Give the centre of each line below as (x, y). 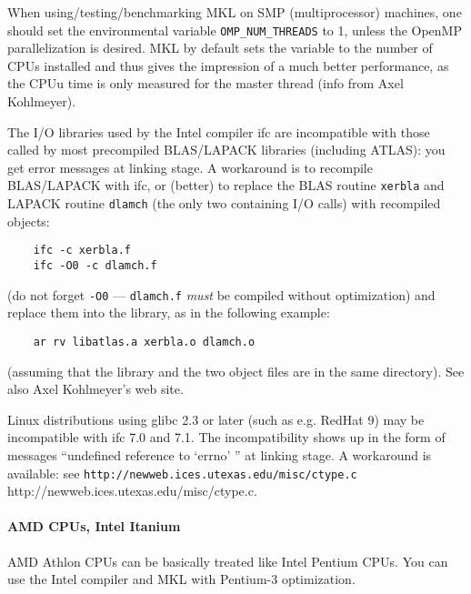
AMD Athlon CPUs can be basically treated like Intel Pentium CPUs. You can (228, 561)
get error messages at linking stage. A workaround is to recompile (190, 167)
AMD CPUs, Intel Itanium (94, 526)
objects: (29, 221)
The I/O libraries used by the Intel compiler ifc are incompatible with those (219, 131)
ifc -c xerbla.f (82, 251)
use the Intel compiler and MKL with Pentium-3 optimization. (181, 579)
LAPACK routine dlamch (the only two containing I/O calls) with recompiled (224, 203)
